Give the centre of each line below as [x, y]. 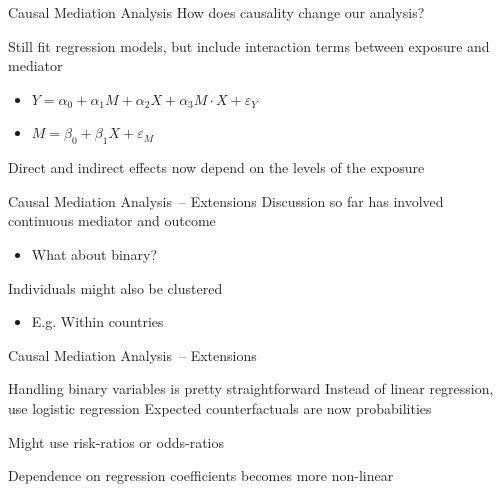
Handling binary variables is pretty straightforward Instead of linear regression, [251, 388]
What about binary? [94, 253]
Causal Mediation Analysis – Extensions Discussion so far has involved [226, 200]
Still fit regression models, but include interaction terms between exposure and [249, 45]
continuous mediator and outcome [112, 220]
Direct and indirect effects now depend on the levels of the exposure [216, 167]
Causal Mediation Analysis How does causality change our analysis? [216, 12]
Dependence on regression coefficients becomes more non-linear [201, 475]
